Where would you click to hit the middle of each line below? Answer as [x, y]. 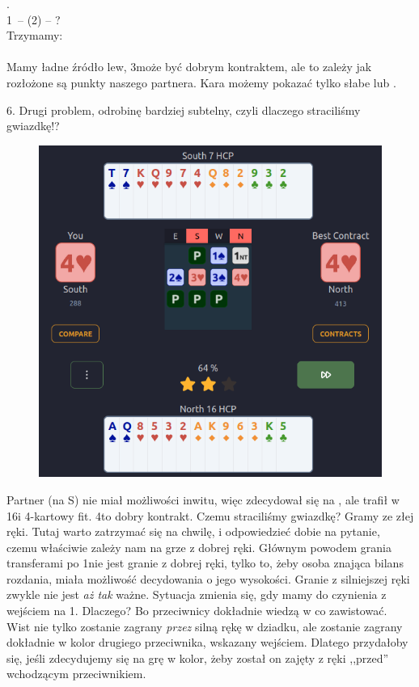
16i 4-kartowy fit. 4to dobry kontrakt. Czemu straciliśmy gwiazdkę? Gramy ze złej [210, 515]
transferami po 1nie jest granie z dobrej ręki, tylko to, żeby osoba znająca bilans [205, 563]
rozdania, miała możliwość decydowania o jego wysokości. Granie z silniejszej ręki [208, 578]
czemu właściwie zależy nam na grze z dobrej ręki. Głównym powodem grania [199, 547]
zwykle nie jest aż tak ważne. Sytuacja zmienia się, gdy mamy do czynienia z [197, 594]
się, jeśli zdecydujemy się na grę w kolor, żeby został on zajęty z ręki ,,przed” [198, 657]
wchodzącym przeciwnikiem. [76, 674]
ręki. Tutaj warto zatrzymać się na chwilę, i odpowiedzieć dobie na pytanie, [193, 531]
